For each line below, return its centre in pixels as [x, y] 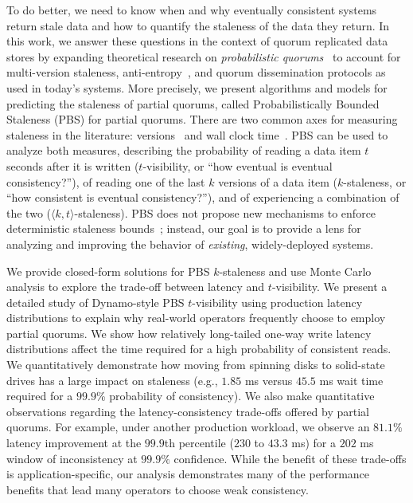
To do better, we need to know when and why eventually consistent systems [192, 10]
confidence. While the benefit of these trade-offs [290, 458]
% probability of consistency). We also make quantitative [235, 396]
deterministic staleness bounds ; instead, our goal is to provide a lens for [184, 228]
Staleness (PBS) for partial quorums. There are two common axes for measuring [202, 119]
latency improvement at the [74, 443]
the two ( [29, 212]
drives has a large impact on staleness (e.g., [112, 380]
